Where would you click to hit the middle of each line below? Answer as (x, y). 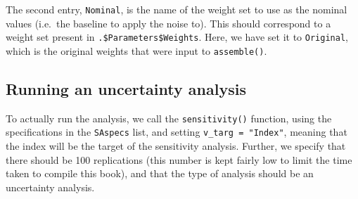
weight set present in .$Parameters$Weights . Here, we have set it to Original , (177, 37)
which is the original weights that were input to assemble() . (136, 50)
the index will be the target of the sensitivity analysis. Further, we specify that (176, 146)
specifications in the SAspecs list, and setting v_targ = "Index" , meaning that (177, 132)
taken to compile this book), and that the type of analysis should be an (160, 173)
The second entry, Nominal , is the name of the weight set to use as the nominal (177, 9)
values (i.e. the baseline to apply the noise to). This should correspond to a (168, 23)
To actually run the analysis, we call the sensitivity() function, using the (169, 118)
